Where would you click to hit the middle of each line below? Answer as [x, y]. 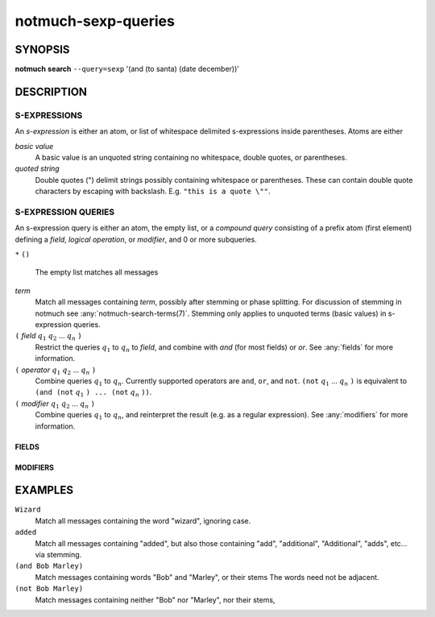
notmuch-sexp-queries [95, 21]
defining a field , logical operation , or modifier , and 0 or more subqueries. [136, 239]
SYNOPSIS [42, 50]
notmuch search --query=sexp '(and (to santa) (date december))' [127, 69]
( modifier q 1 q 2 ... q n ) [55, 404]
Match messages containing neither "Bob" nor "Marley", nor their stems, [155, 599]
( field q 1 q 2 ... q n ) [48, 337]
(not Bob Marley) [49, 589]
